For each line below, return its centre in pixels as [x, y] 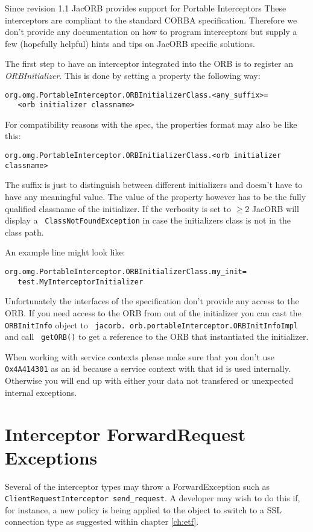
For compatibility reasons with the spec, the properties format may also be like [151, 124]
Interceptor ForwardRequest [125, 433]
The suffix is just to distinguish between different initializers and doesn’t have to [154, 185]
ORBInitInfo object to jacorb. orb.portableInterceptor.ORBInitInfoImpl [152, 324]
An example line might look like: [65, 252]
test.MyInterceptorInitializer [81, 282]
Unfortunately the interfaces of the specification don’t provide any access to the [152, 301]
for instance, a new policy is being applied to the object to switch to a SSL [143, 509]
